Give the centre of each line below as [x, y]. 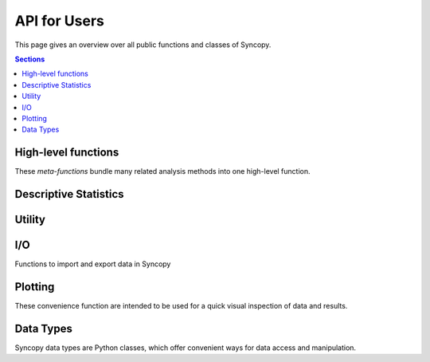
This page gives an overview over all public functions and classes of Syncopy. [143, 45]
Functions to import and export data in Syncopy [93, 264]
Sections [30, 59]
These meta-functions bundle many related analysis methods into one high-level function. [162, 171]
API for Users [60, 21]
